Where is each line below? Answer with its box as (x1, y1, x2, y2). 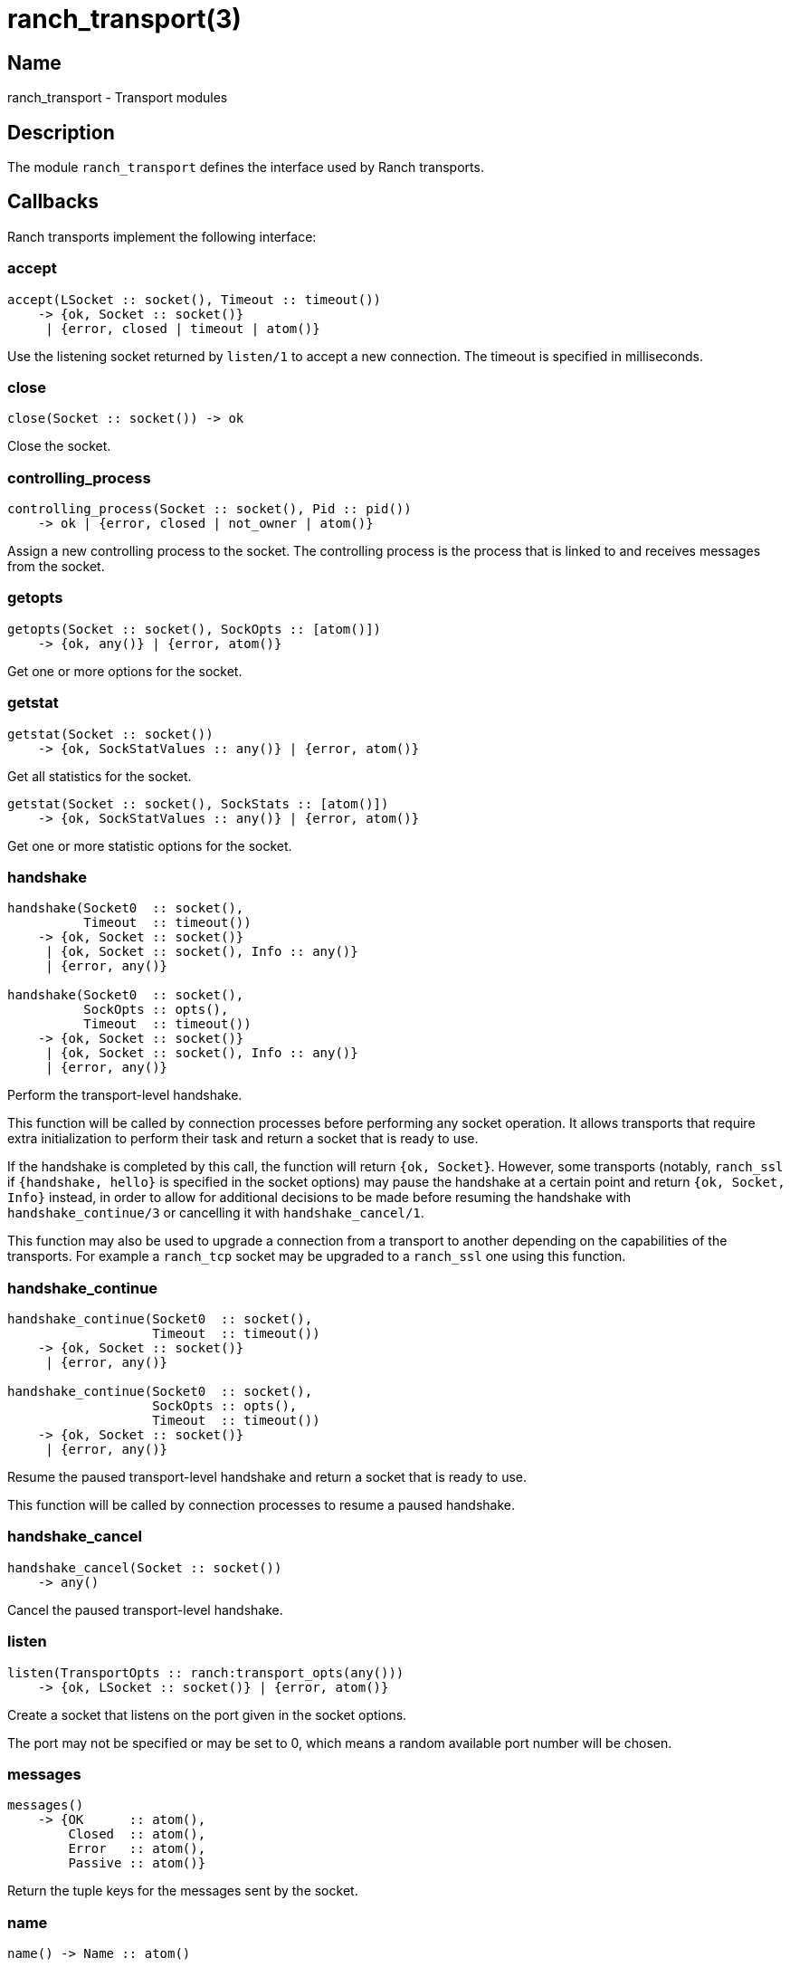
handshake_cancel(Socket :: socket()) (7, 1560, 282, 1575)
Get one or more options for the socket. (7, 663, 243, 679)
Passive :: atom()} (68, 1856, 206, 1871)
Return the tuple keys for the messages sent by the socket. (7, 1883, 358, 1899)
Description (7, 120, 115, 144)
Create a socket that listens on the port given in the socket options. (7, 1706, 407, 1723)
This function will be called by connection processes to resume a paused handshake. (7, 1497, 516, 1513)
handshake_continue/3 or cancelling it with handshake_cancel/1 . (7, 1205, 424, 1221)
